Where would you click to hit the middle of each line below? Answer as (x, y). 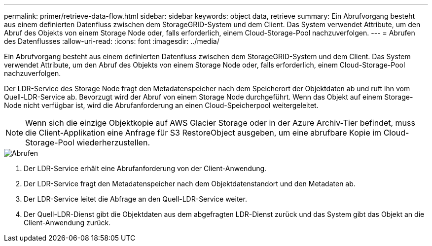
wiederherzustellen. (113, 142)
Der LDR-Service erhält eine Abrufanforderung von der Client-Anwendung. (145, 168)
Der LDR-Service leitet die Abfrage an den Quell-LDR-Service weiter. (135, 199)
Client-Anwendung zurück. (67, 223)
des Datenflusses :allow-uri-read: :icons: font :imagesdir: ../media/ (112, 41)
